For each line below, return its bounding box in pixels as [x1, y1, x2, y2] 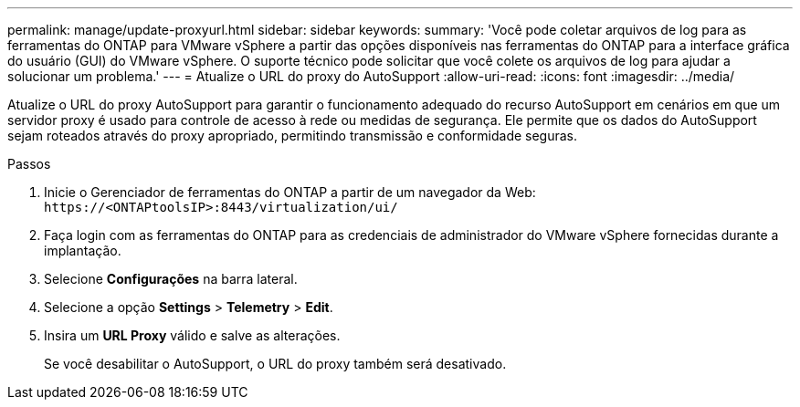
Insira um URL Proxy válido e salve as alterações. [44, 328, 341, 343]
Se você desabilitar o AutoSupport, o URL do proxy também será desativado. [44, 356, 507, 371]
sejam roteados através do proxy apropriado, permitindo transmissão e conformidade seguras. [7, 128, 578, 143]
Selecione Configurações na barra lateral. [44, 271, 298, 287]
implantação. [44, 243, 121, 258]
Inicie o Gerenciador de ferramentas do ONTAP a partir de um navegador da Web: [44, 184, 536, 200]
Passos [7, 156, 51, 172]
